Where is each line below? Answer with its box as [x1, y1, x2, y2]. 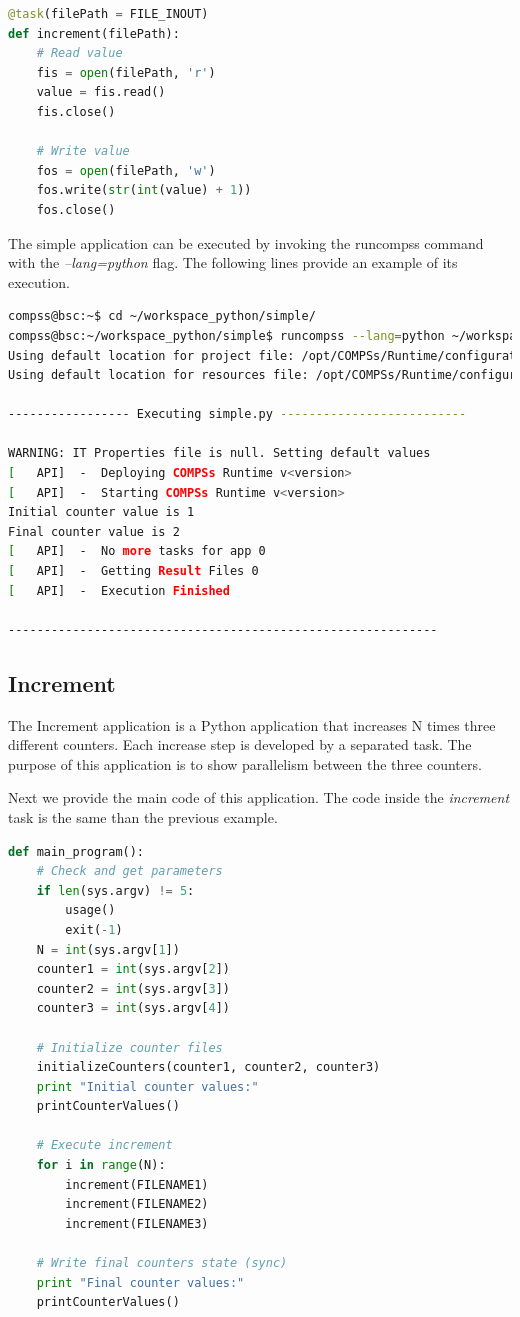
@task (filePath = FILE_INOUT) [8, 7, 209, 21]
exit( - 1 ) [65, 922, 123, 937]
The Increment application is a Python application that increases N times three [8, 714, 496, 735]
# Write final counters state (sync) [36, 1256, 288, 1271]
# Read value [36, 46, 123, 61]
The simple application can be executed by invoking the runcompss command [8, 232, 484, 253]
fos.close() [36, 202, 116, 217]
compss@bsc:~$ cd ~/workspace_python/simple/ [8, 309, 316, 324]
